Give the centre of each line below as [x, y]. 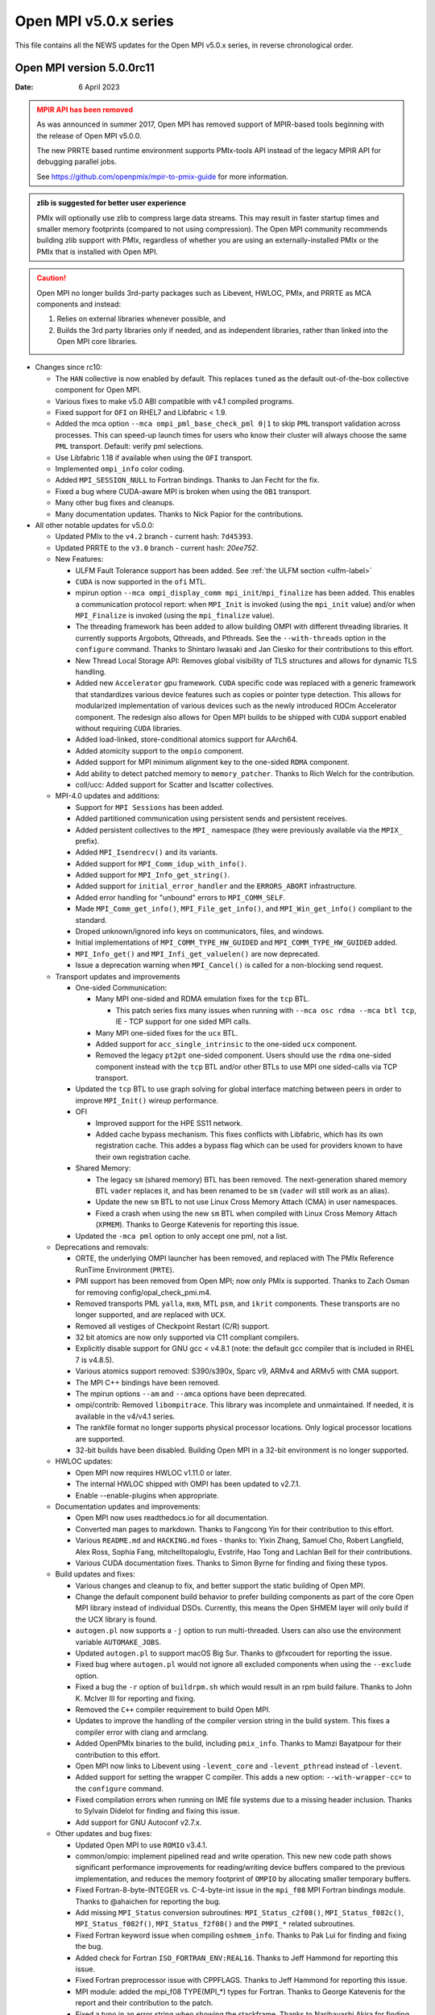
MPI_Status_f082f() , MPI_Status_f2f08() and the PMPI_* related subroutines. [215, 1924]
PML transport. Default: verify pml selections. [129, 447]
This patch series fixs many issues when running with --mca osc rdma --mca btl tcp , [266, 1010]
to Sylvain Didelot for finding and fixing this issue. [158, 1811]
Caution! [52, 278]
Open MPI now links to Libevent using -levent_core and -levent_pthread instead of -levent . [239, 1766]
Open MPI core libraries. [97, 342]
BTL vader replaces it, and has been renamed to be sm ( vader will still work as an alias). [242, 1190]
